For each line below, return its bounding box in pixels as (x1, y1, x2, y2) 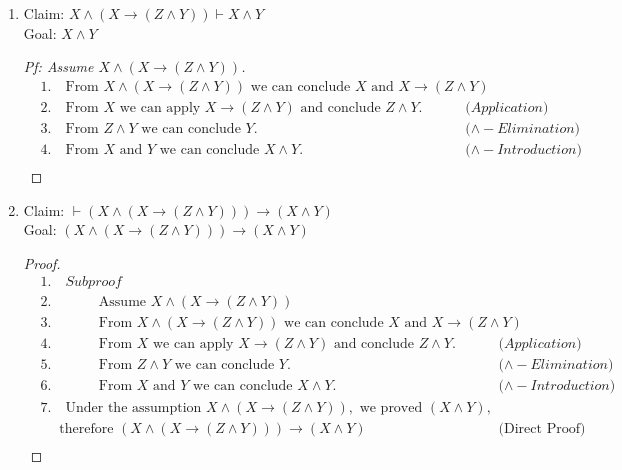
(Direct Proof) (498, 421, 586, 436)
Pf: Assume (23, 56, 94, 77)
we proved (359, 400, 423, 415)
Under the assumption (65, 400, 202, 415)
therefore (59, 421, 114, 436)
